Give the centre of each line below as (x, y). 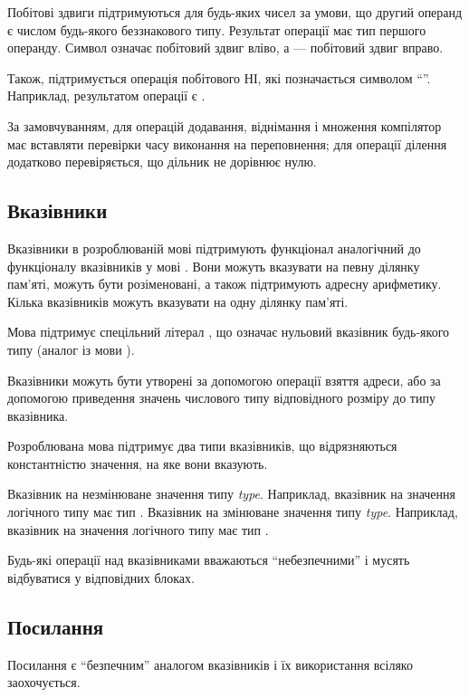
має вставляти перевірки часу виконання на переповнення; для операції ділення (227, 143)
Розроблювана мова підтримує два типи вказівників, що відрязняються (202, 446)
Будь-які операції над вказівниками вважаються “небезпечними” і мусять (209, 560)
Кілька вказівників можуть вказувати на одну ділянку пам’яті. (178, 301)
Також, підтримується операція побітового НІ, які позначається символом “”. (219, 77)
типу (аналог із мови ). (71, 349)
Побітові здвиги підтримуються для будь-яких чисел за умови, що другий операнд (235, 12)
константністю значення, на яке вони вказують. (138, 463)
